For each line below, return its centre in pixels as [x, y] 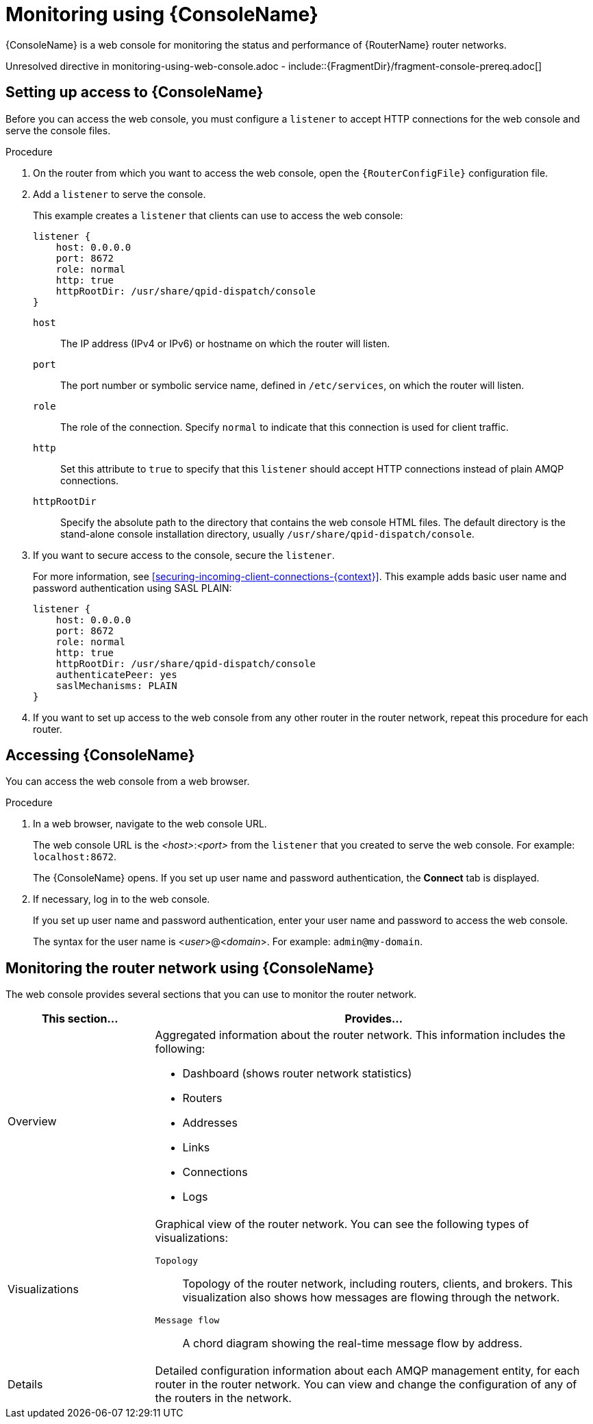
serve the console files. [58, 130]
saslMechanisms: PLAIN [116, 685]
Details [25, 1385]
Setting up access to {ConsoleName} [135, 92]
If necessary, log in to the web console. [122, 899]
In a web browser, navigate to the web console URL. [150, 824]
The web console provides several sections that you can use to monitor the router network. [211, 995]
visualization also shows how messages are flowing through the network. [371, 1298]
